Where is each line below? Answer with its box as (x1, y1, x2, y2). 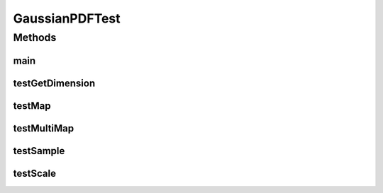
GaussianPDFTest (13, 11, 121, 26)
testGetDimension (13, 77, 96, 89)
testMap (13, 100, 51, 112)
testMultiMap (13, 122, 74, 134)
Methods (13, 31, 57, 44)
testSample (13, 145, 65, 157)
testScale (13, 167, 57, 180)
